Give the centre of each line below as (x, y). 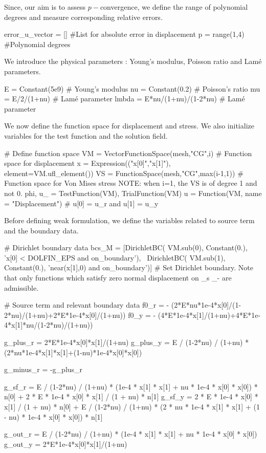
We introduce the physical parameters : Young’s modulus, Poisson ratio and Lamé (133, 61)
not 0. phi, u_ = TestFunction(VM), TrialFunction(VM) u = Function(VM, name (133, 193)
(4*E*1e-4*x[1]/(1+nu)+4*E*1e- (209, 315)
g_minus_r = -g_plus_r (43, 369)
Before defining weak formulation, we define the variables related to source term (129, 220)
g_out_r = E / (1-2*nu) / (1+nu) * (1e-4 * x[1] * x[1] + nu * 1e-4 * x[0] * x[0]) (131, 434)
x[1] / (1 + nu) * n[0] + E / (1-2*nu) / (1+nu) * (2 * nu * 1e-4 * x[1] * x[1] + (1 (132, 406)
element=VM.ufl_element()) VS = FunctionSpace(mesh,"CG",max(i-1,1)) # (124, 173)
